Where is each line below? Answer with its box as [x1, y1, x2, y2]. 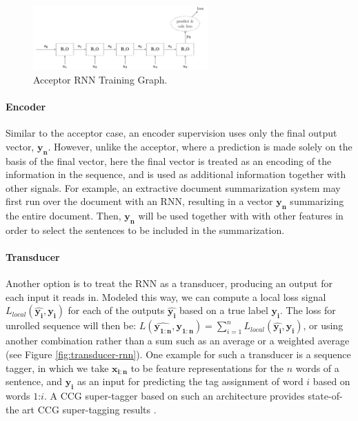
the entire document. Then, [6, 208, 121, 223]
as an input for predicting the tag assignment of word [77, 374, 304, 389]
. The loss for [280, 303, 336, 317]
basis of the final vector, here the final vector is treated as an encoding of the [6, 153, 332, 168]
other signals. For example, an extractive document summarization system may [6, 180, 341, 195]
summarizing [290, 194, 344, 208]
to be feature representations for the [130, 360, 284, 375]
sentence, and [6, 374, 63, 389]
